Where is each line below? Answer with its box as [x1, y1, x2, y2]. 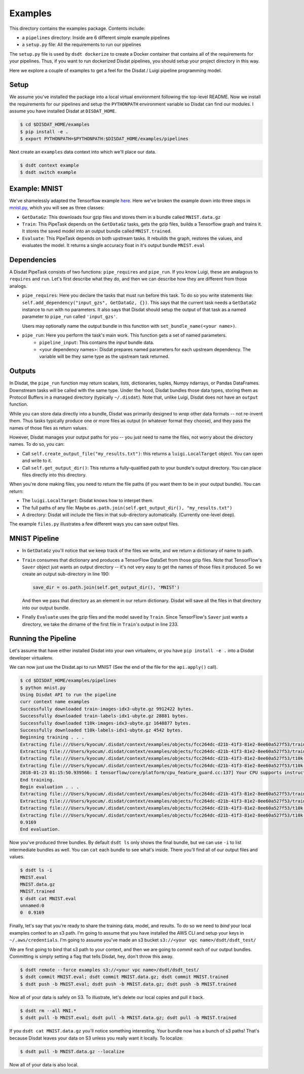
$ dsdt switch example [20, 170, 77, 175]
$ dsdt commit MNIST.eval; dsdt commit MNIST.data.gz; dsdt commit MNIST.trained [20, 974, 229, 980]
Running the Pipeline [9, 634, 77, 643]
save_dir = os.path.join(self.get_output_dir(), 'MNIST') [32, 585, 180, 590]
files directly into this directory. [22, 472, 87, 478]
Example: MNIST [9, 184, 63, 193]
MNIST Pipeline [9, 534, 59, 543]
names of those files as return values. [9, 425, 88, 431]
